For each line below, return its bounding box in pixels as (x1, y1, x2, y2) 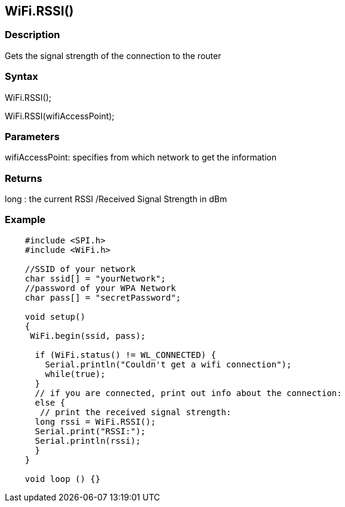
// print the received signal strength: (40, 407, 232, 417)
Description (5, 29, 60, 41)
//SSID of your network (24, 264, 136, 274)
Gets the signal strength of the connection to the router (5, 50, 221, 61)
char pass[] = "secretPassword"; (24, 292, 181, 302)
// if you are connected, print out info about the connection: (35, 388, 342, 398)
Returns (5, 172, 42, 184)
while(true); (45, 369, 106, 379)
